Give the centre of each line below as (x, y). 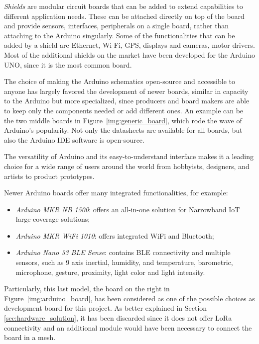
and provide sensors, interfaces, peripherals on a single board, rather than (117, 26)
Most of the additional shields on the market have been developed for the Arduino (129, 54)
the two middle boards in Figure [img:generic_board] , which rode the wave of (123, 120)
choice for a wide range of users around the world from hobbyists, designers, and (127, 166)
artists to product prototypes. (49, 176)
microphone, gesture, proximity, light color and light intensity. (110, 272)
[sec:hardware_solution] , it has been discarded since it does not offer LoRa (118, 318)
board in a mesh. (30, 337)
